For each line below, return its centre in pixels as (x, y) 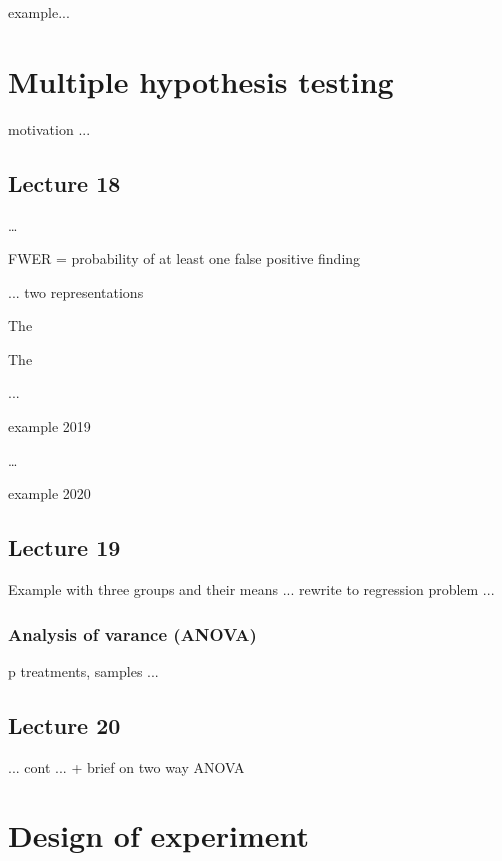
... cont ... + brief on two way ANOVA (126, 766)
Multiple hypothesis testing (201, 80)
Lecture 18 (64, 182)
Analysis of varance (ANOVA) (132, 633)
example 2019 (49, 426)
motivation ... (49, 128)
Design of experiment (159, 835)
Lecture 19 (64, 547)
